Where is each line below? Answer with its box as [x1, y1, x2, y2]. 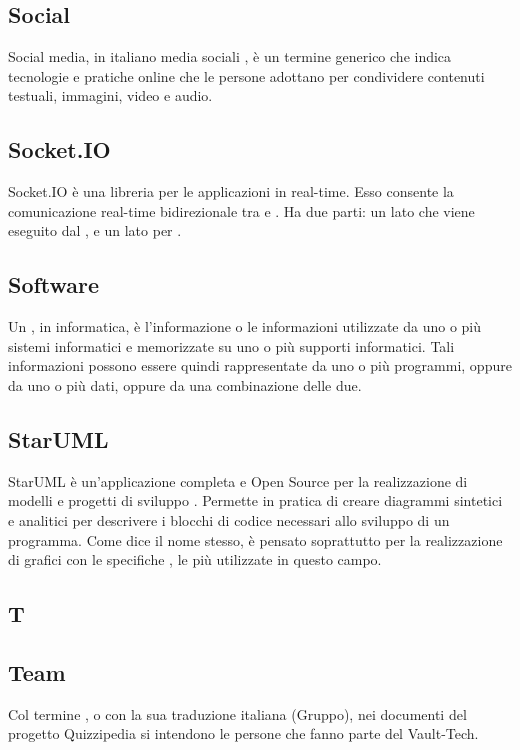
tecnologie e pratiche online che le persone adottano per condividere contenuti [8, 65, 485, 86]
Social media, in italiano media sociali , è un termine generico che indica [8, 46, 452, 67]
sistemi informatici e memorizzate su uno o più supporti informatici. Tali [8, 335, 455, 356]
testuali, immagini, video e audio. [8, 85, 213, 106]
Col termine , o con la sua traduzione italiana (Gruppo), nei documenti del [8, 703, 467, 724]
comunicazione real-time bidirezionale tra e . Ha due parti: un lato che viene [8, 200, 475, 221]
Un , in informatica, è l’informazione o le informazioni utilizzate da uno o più [8, 316, 482, 337]
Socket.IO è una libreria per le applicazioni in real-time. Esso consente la [8, 181, 454, 202]
